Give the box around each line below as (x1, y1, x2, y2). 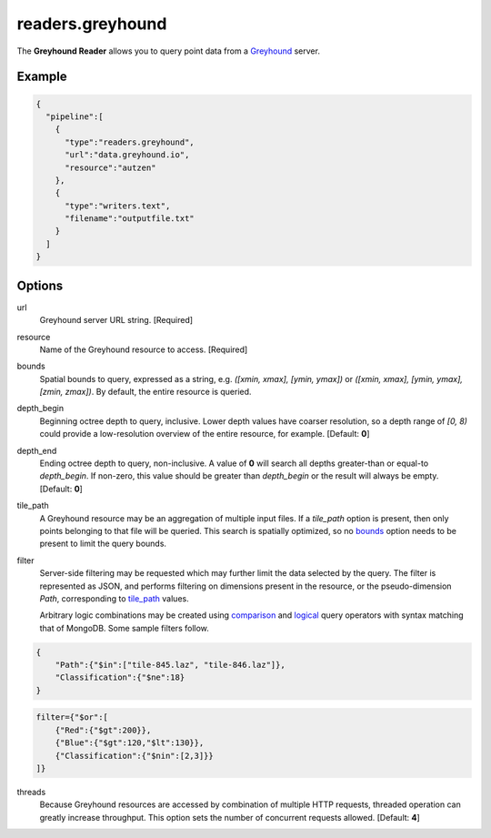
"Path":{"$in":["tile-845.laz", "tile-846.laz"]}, (55, 660, 286, 671)
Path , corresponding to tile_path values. (39, 592, 190, 604)
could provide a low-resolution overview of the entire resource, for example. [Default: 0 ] (39, 429, 370, 439)
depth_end (16, 445, 57, 456)
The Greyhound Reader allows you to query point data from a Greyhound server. (16, 45, 320, 56)
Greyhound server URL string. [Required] (39, 315, 194, 326)
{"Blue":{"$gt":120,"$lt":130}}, (55, 738, 205, 748)
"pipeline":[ (45, 111, 104, 122)
